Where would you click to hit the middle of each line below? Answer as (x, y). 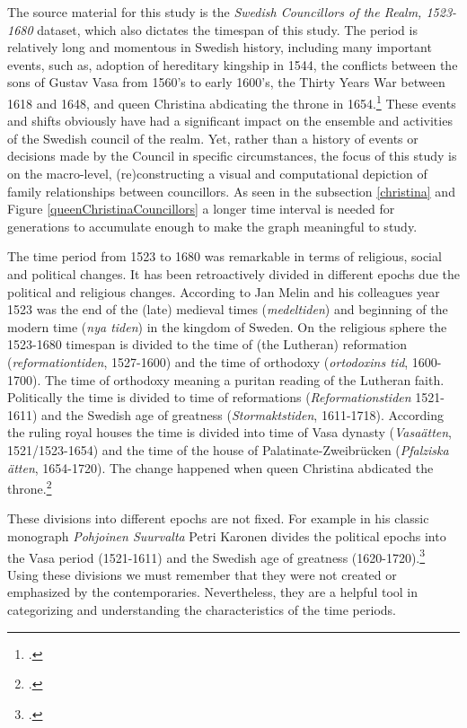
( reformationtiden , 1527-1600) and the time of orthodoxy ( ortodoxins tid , (208, 361)
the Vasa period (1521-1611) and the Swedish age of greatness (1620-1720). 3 (216, 556)
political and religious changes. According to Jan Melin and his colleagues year (224, 291)
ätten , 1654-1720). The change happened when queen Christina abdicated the (220, 467)
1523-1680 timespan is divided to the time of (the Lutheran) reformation (207, 344)
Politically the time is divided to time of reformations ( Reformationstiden (209, 397)
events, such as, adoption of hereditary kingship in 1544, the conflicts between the (233, 64)
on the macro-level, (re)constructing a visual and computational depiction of (217, 173)
